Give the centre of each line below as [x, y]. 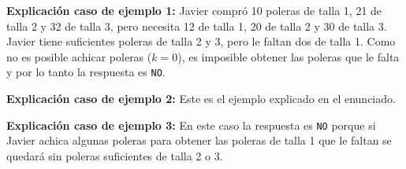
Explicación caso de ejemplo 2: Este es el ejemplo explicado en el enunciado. [201, 99]
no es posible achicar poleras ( [79, 56]
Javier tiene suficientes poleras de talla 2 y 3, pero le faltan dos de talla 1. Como [201, 41]
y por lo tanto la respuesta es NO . [86, 72]
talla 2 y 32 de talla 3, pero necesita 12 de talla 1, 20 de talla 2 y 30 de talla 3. [197, 26]
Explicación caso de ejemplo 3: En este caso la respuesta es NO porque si [191, 125]
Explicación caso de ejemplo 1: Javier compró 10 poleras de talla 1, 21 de [194, 10]
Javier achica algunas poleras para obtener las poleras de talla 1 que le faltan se [199, 140]
